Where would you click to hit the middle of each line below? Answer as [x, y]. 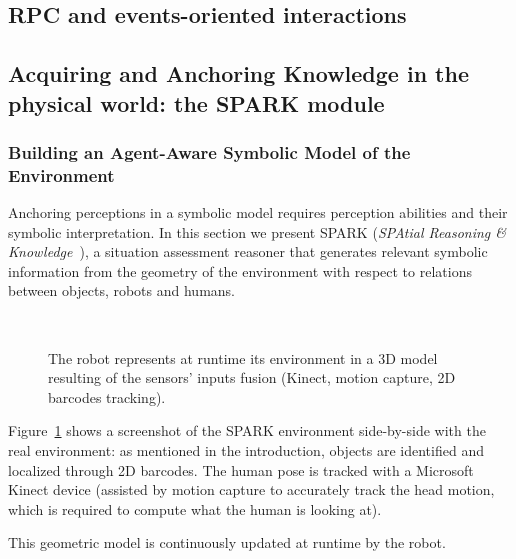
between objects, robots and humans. [121, 290]
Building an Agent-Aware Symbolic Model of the [209, 151]
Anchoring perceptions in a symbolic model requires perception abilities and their [258, 212]
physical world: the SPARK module [196, 102]
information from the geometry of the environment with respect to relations [240, 270]
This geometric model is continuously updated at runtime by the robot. [227, 542]
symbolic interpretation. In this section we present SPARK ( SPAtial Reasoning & [257, 231]
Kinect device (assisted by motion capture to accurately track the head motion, [251, 489]
